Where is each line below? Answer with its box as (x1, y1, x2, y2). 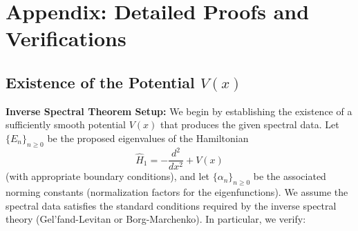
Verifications (6, 24, 126, 52)
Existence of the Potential (6, 71, 195, 92)
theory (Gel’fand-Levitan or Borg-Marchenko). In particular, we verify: (6, 212, 306, 226)
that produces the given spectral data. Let (160, 117, 339, 132)
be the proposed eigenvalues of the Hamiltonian (47, 130, 249, 145)
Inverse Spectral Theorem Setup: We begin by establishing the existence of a (6, 103, 352, 118)
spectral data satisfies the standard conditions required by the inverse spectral (6, 198, 337, 212)
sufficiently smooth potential (6, 117, 126, 132)
